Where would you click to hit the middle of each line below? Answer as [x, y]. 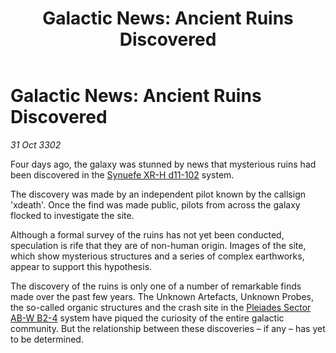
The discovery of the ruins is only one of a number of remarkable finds [156, 286]
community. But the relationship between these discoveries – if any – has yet [168, 328]
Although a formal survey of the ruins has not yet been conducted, [147, 234]
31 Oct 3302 [36, 144]
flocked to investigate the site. [72, 215]
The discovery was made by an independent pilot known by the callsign [158, 194]
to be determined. [47, 339]
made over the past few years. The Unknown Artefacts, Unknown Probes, [162, 296]
